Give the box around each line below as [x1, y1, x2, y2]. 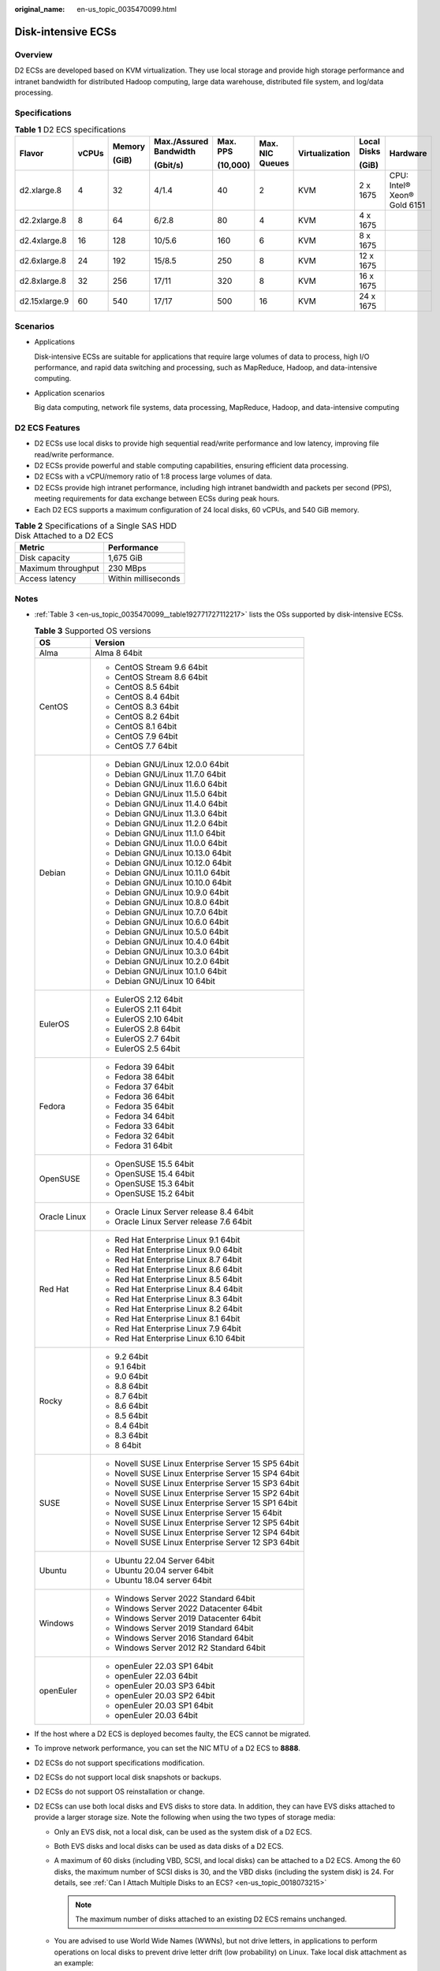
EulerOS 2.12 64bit [114, 993, 184, 1004]
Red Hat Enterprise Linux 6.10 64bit [114, 1332, 245, 1343]
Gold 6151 [389, 199, 426, 211]
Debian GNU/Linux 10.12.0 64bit [114, 857, 232, 868]
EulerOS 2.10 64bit [114, 1013, 184, 1024]
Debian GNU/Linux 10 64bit [114, 975, 216, 986]
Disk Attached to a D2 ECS [14, 531, 114, 542]
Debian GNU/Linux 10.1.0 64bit [114, 966, 228, 977]
